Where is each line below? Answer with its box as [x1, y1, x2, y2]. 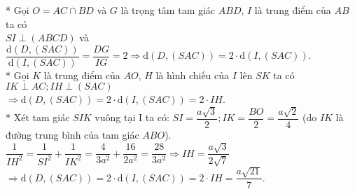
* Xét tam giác [6, 110, 70, 125]
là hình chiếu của [155, 67, 230, 82]
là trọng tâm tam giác [120, 3, 216, 17]
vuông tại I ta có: [95, 110, 169, 125]
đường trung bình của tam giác [6, 127, 139, 141]
